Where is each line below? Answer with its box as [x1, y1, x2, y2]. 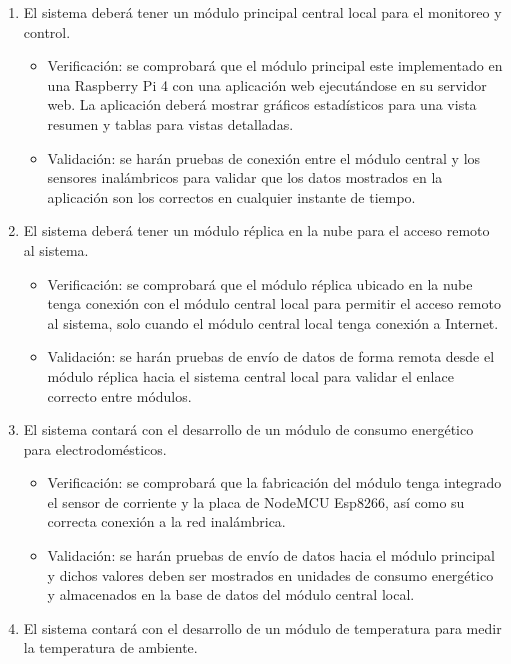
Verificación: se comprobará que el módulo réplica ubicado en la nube [47, 273, 473, 294]
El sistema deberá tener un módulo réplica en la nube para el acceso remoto [23, 220, 490, 241]
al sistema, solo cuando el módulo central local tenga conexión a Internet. [47, 312, 499, 333]
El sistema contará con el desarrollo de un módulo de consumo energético [23, 419, 474, 440]
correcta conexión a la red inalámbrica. [47, 511, 286, 532]
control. [23, 21, 71, 42]
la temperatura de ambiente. [23, 637, 198, 658]
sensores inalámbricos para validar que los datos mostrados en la [47, 167, 443, 188]
